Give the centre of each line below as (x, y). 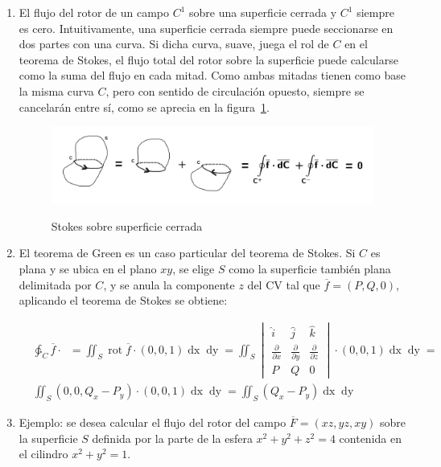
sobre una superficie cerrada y (263, 12)
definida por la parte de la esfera (172, 438)
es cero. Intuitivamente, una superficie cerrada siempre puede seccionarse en (206, 28)
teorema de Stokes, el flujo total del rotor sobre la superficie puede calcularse (208, 59)
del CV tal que (284, 284)
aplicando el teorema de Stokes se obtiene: (123, 300)
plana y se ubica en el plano (88, 269)
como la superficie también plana (310, 269)
